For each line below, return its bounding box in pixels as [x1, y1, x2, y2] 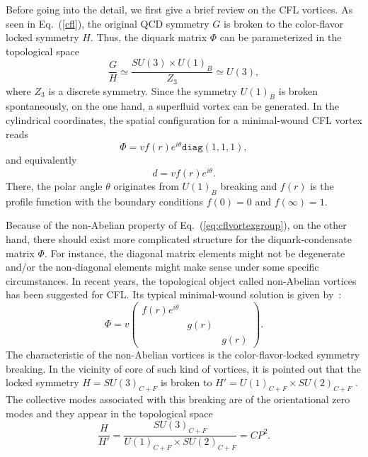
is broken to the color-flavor [223, 16, 344, 30]
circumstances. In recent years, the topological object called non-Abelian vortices [6, 273, 357, 288]
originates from [113, 178, 179, 193]
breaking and [220, 178, 277, 193]
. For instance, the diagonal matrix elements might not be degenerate [44, 245, 345, 260]
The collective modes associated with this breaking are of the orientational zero [6, 392, 350, 407]
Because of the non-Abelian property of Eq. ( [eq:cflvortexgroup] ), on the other [6, 218, 347, 232]
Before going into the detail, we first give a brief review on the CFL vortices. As [6, 2, 353, 16]
